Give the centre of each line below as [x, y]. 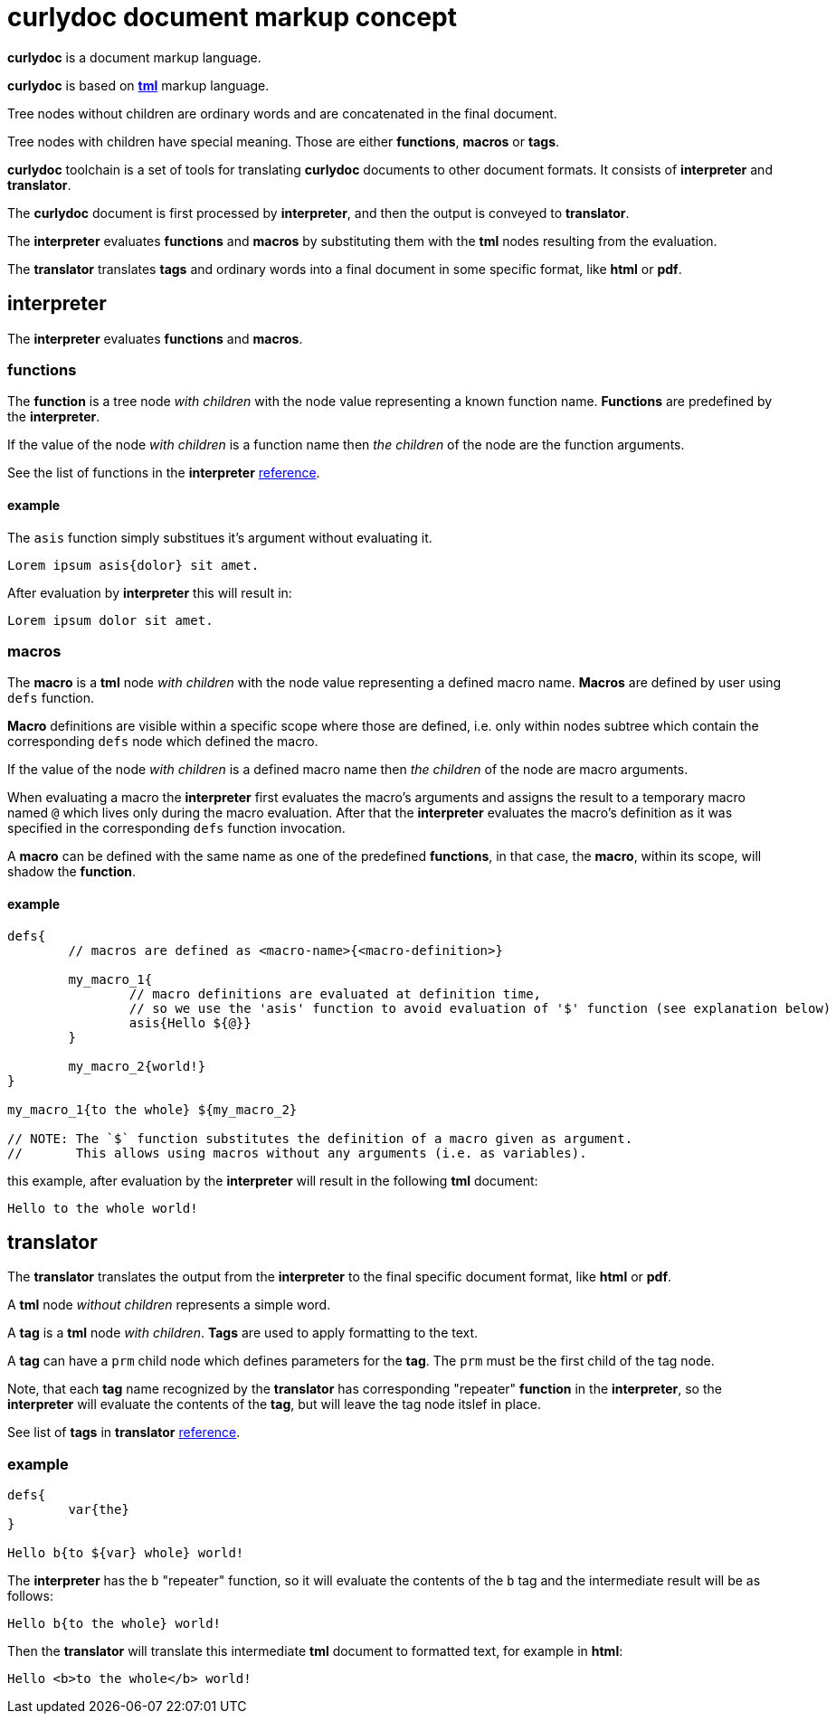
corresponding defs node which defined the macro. [163, 742]
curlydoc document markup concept [232, 17]
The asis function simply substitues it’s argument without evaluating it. [220, 537]
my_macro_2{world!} [137, 1066]
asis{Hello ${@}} [190, 1022]
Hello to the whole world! [103, 1208]
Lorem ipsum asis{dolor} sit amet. [133, 565]
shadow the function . [72, 872]
